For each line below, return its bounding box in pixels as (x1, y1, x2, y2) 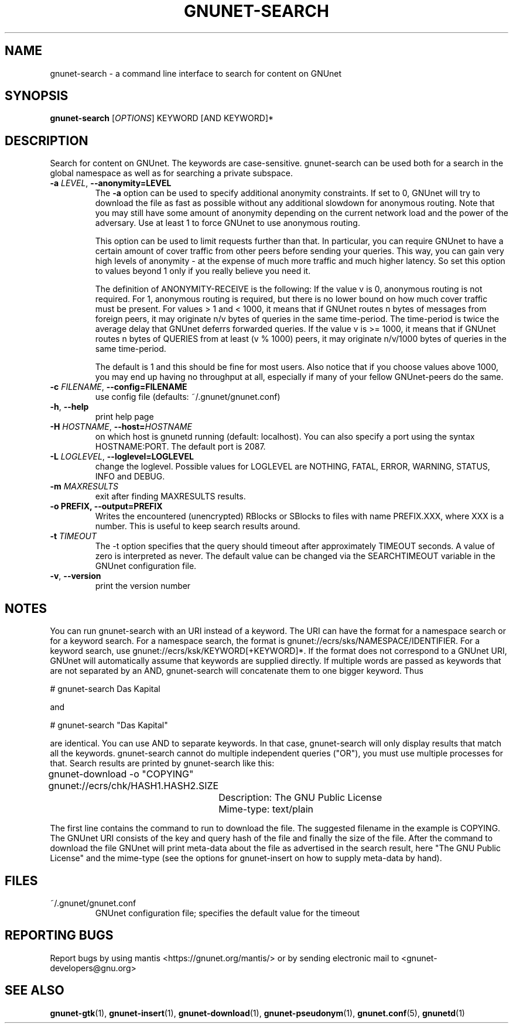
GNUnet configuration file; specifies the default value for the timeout (95, 907, 360, 918)
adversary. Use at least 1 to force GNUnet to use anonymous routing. (95, 218, 360, 228)
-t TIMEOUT (50, 531, 97, 542)
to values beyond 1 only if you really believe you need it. (95, 266, 311, 276)
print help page (95, 412, 154, 422)
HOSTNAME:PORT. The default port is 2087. (95, 441, 266, 452)
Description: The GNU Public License (218, 791, 382, 804)
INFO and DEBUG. (95, 471, 165, 482)
